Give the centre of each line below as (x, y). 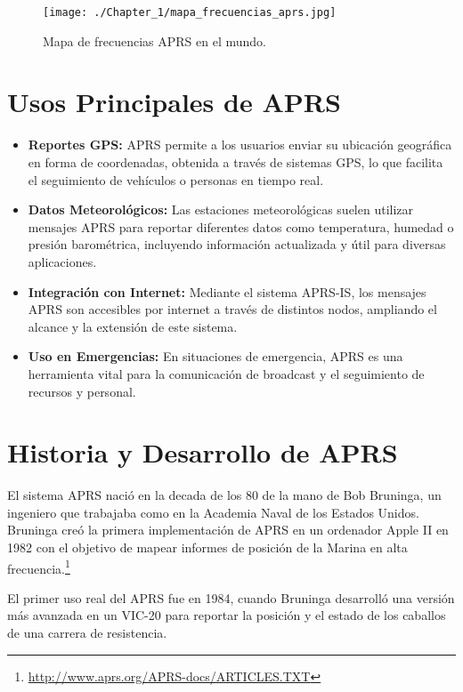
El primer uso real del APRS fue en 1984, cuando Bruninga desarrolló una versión (231, 597)
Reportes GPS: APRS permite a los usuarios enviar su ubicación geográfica (240, 145)
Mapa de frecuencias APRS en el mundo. (154, 40)
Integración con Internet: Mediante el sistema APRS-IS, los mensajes (227, 291)
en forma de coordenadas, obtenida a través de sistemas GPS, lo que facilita (236, 161)
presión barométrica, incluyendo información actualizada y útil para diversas (237, 244)
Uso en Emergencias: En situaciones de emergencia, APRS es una (215, 356)
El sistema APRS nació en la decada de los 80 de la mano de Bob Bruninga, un (224, 495)
